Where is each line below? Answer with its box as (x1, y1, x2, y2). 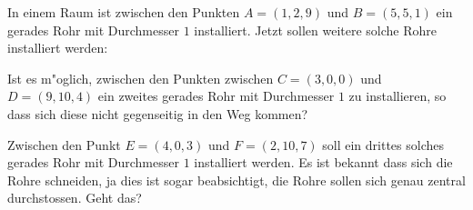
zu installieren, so (348, 86, 447, 105)
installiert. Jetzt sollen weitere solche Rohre (194, 20, 438, 39)
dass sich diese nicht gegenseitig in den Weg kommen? (7, 104, 308, 123)
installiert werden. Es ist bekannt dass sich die (194, 153, 453, 172)
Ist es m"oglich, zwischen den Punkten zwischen (7, 68, 274, 87)
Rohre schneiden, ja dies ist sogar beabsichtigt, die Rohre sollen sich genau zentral (7, 170, 466, 189)
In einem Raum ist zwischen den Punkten (7, 3, 240, 21)
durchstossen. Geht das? (7, 188, 142, 207)
